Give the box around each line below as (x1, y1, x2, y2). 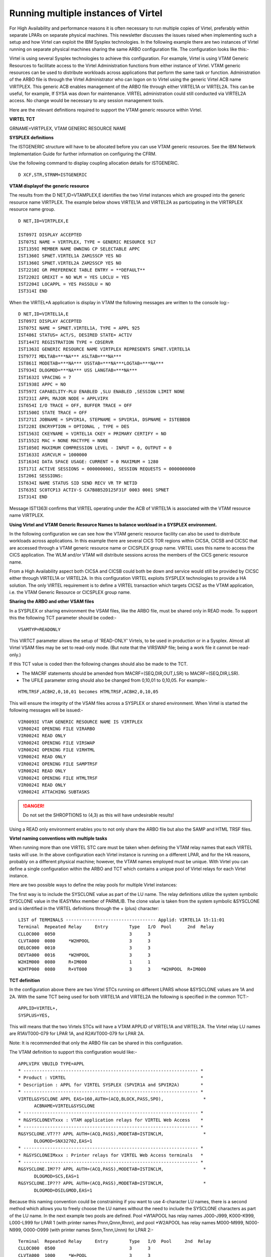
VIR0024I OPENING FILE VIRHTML (18, 747, 95, 753)
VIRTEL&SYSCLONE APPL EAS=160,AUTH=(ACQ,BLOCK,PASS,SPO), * (18, 1096, 206, 1102)
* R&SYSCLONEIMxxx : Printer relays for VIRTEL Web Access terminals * (18, 1152, 204, 1158)
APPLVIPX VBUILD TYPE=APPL (18, 1061, 85, 1066)
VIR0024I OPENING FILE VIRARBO (18, 726, 95, 732)
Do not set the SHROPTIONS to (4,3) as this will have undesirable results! (23, 812, 174, 818)
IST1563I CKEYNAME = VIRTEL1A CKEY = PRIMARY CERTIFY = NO (18, 430, 167, 436)
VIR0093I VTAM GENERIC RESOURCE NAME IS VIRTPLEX (18, 719, 143, 725)
